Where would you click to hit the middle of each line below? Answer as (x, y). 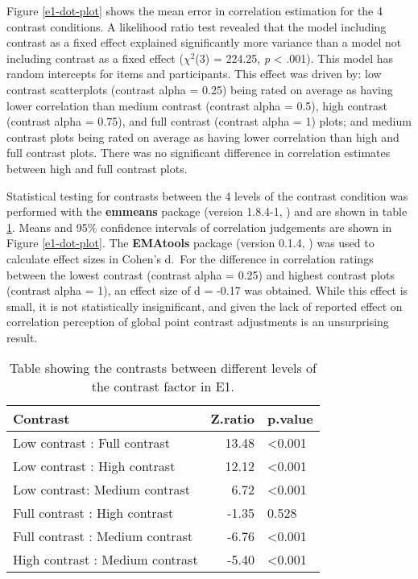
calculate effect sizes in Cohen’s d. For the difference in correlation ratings (190, 258)
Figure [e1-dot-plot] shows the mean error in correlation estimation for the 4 (195, 10)
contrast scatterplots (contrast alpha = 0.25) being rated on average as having (200, 89)
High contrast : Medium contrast (106, 560)
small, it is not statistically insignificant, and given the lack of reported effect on (205, 306)
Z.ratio (232, 419)
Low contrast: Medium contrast (102, 490)
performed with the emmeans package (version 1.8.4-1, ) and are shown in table (207, 211)
